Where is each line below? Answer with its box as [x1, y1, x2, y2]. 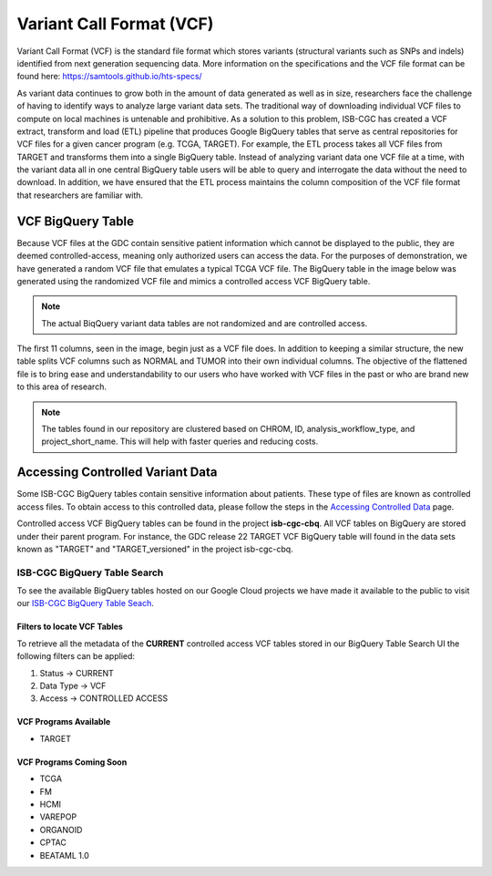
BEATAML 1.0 [39, 850, 90, 861]
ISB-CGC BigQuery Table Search [16, 566, 164, 579]
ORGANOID [39, 824, 83, 835]
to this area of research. [16, 381, 107, 392]
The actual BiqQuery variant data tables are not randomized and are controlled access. [41, 317, 368, 328]
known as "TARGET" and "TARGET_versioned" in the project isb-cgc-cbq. [16, 543, 293, 554]
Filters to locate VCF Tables [16, 621, 123, 633]
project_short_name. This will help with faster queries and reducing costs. [41, 436, 319, 447]
